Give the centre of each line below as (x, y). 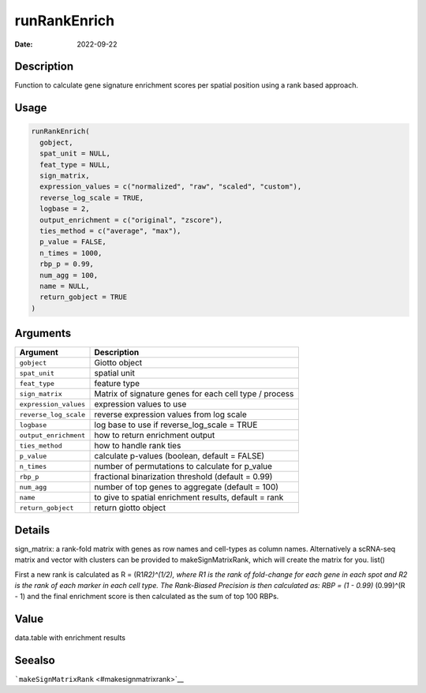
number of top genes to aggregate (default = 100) (187, 487)
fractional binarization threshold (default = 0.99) (183, 477)
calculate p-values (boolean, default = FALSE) (179, 456)
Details (32, 530)
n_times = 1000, (71, 253)
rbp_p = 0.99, (67, 264)
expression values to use (140, 404)
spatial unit (115, 373)
